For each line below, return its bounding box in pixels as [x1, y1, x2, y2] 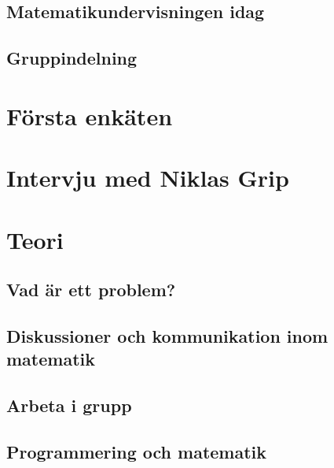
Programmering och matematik [6, 439, 267, 463]
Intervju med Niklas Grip [6, 162, 289, 194]
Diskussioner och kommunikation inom [6, 323, 328, 347]
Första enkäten [6, 99, 173, 132]
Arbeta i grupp [6, 393, 132, 418]
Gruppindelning [6, 46, 138, 70]
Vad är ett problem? [6, 277, 176, 302]
